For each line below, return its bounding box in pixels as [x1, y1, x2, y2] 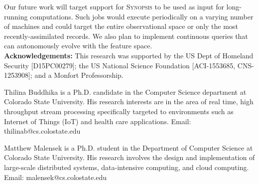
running [4, 11, 28, 21]
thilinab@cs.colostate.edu [4, 126, 81, 136]
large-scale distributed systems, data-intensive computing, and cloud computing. [4, 162, 249, 172]
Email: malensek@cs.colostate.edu [4, 172, 107, 182]
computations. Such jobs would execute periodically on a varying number [30, 11, 254, 21]
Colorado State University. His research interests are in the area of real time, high [4, 96, 254, 107]
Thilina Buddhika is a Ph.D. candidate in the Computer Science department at [4, 86, 247, 97]
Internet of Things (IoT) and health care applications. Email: [4, 116, 191, 126]
